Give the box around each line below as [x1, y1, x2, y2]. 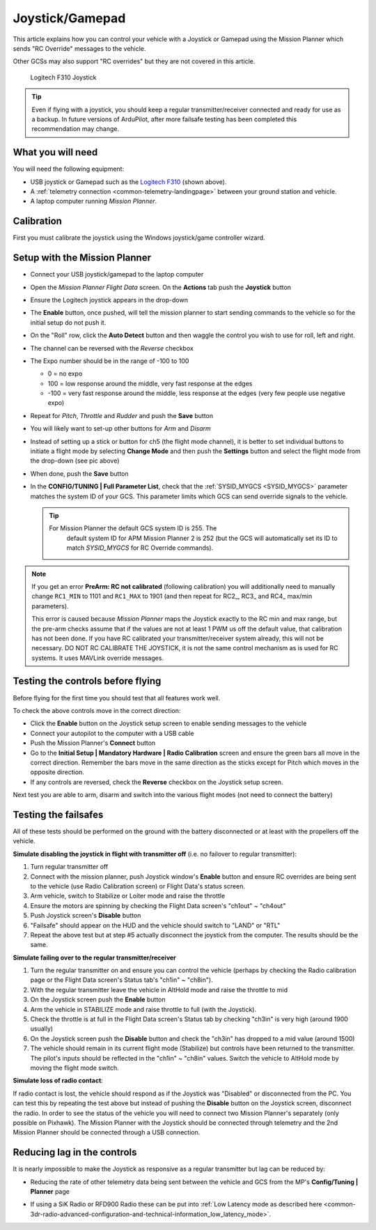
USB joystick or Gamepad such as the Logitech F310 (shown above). [30, 178, 227, 186]
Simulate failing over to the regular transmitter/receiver [13, 953, 177, 962]
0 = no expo [47, 369, 83, 378]
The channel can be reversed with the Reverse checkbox [30, 344, 194, 352]
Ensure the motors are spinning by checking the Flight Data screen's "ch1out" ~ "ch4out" [30, 901, 286, 909]
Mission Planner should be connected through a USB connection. [13, 1128, 201, 1137]
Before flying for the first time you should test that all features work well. [13, 693, 221, 702]
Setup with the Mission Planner [13, 252, 151, 264]
